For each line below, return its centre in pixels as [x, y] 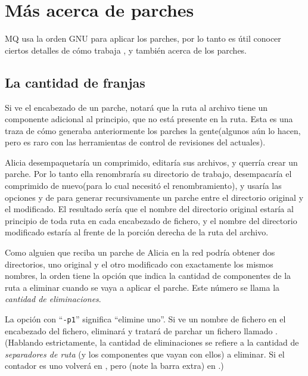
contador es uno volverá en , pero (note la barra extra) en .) [114, 366]
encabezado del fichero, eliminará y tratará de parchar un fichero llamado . [141, 330]
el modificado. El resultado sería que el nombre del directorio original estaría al [149, 209]
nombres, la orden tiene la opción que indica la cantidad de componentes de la [148, 276]
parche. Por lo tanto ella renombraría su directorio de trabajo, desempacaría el [148, 174]
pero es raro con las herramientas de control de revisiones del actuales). [135, 142]
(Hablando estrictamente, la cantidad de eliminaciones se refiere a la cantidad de [152, 342]
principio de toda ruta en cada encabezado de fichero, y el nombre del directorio [151, 220]
